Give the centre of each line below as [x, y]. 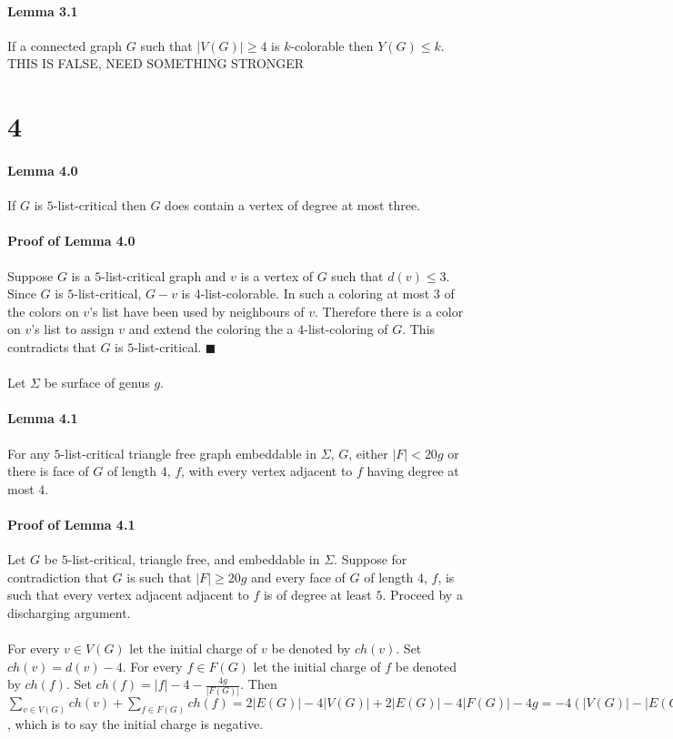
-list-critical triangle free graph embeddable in [188, 453]
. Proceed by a [422, 595]
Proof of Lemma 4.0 [71, 241]
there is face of [48, 471]
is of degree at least [317, 595]
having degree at [413, 471]
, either [368, 453]
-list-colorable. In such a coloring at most [315, 294]
